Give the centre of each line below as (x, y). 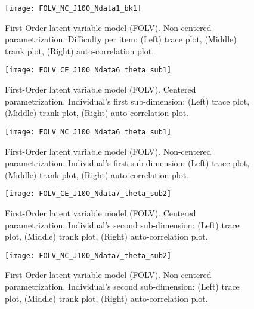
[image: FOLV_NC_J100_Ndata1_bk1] (73, 8)
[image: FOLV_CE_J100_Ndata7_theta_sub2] (88, 194)
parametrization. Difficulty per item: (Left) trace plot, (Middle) (121, 39)
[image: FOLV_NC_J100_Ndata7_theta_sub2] (88, 256)
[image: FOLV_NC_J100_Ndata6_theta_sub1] (88, 132)
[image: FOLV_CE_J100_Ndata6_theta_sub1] (88, 70)
